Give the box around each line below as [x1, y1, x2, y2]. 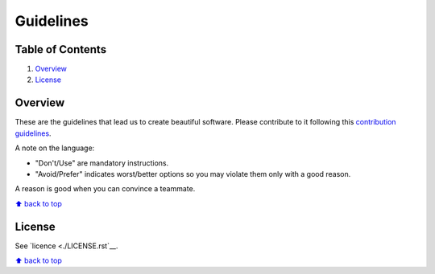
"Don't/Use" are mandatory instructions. [35, 157, 169, 168]
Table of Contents [14, 43, 107, 56]
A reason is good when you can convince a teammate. [14, 184, 196, 194]
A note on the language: [14, 143, 95, 153]
